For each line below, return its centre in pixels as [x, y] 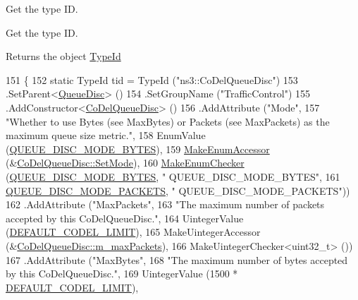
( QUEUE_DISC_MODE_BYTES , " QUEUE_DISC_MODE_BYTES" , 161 [173, 176]
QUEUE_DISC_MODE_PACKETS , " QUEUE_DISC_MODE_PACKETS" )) [178, 190]
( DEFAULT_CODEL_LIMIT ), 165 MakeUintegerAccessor [133, 232]
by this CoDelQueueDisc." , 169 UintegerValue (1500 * [122, 274]
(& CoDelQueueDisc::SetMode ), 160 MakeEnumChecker [125, 163]
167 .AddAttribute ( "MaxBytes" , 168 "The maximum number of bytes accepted [177, 259]
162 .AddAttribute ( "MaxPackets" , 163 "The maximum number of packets [165, 204]
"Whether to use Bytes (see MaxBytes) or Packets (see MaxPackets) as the [168, 121]
